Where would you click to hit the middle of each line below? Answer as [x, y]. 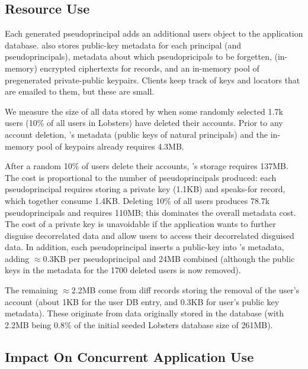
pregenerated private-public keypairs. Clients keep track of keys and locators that [153, 80]
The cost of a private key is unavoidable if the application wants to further [140, 224]
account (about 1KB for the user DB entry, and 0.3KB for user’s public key [142, 301]
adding [17, 258]
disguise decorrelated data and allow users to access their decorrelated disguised [150, 235]
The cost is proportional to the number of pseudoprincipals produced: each [141, 177]
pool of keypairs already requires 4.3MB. [110, 146]
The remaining [31, 290]
